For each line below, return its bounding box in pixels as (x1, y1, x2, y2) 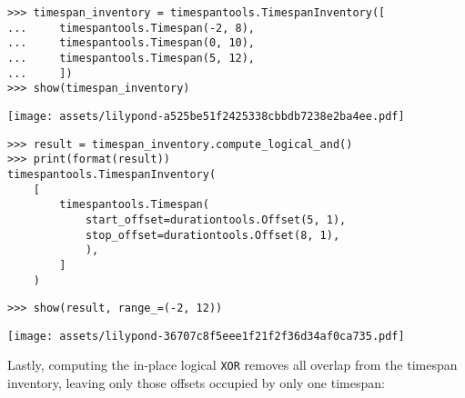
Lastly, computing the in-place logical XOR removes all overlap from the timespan (7, 355, 458, 374)
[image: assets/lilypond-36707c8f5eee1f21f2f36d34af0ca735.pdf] (7, 329, 405, 343)
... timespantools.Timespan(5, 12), (7, 51, 256, 65)
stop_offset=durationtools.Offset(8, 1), (85, 228, 340, 242)
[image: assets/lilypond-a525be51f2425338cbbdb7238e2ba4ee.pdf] (7, 109, 405, 123)
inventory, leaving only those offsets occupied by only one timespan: (7, 373, 385, 393)
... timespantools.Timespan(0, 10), (7, 36, 256, 50)
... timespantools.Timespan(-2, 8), (7, 21, 256, 35)
